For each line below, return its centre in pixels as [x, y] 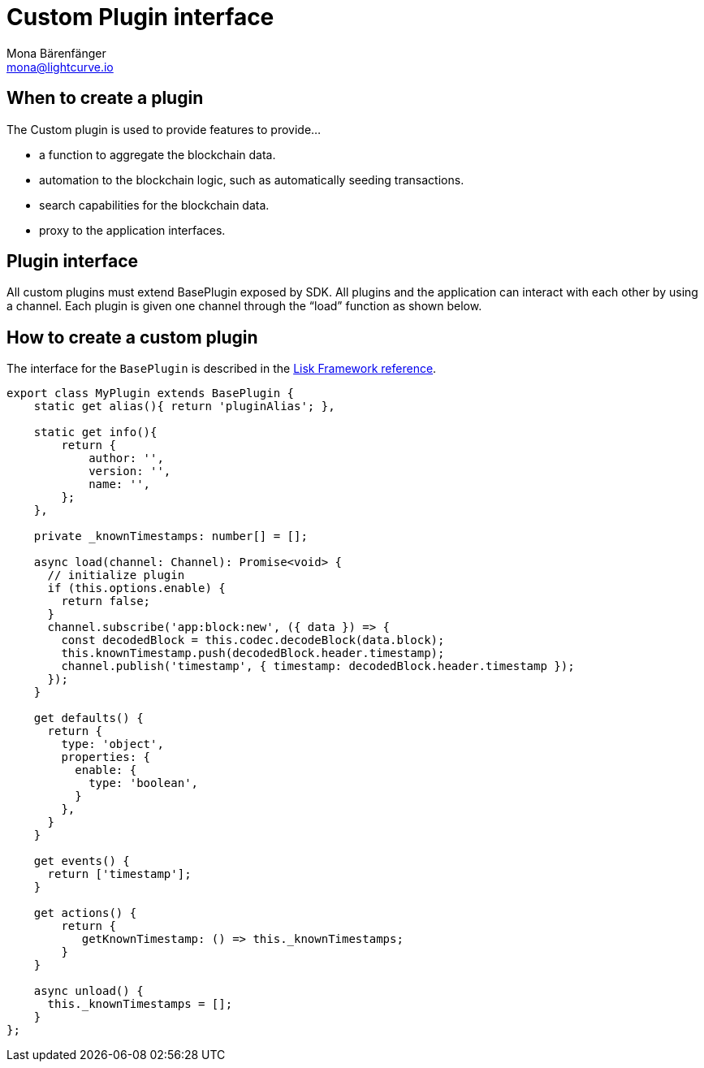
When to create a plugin [105, 98]
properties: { [106, 757]
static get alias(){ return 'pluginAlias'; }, [184, 406]
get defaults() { [89, 718]
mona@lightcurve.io [60, 67]
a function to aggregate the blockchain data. [158, 154]
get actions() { [85, 913]
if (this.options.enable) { [136, 588]
